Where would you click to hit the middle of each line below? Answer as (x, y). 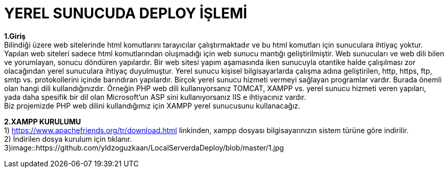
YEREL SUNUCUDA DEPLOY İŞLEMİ (126, 13)
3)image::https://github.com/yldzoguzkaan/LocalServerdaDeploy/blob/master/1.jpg (144, 147)
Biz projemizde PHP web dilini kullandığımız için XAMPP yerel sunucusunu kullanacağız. (152, 105)
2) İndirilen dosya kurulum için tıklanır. (68, 139)
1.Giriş (15, 36)
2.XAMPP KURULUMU (42, 121)
